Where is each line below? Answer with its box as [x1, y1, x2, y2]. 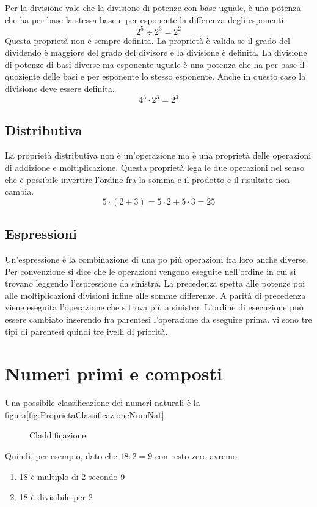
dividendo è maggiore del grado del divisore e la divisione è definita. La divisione [5, 46, 307, 59]
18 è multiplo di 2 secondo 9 [19, 470, 125, 483]
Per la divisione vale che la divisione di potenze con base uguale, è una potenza [5, 1, 301, 13]
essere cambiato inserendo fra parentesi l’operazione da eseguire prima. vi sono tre [5, 312, 312, 325]
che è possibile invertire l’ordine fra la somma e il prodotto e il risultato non [5, 173, 290, 186]
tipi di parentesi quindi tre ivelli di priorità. [5, 325, 168, 337]
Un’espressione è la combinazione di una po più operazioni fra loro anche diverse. [5, 252, 308, 265]
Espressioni [5, 224, 77, 243]
